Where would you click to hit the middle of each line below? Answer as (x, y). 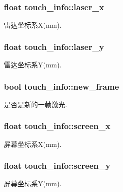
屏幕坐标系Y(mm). (33, 184)
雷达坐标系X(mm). (33, 25)
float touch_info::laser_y (54, 46)
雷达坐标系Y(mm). (33, 65)
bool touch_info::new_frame (61, 86)
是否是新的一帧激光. (35, 104)
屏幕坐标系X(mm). (33, 144)
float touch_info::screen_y (57, 166)
